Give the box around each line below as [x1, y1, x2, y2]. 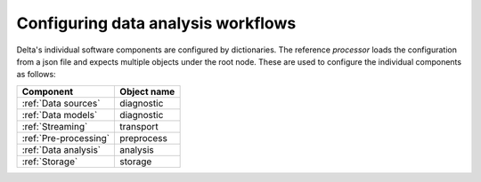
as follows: [16, 69, 57, 80]
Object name [119, 85, 175, 98]
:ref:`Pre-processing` [21, 131, 110, 144]
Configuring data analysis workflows [16, 13, 297, 33]
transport [119, 120, 159, 132]
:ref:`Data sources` [21, 97, 101, 109]
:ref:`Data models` [21, 108, 98, 121]
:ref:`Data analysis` [21, 143, 102, 155]
